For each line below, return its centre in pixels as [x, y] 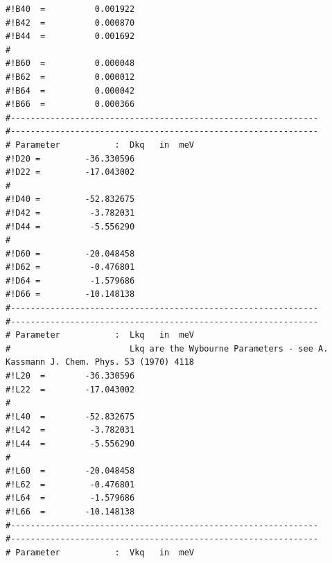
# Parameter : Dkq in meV [100, 145]
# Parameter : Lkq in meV [100, 335]
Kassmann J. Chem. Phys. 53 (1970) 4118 [100, 362]
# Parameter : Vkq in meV [100, 552]
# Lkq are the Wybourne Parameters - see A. [167, 348]
